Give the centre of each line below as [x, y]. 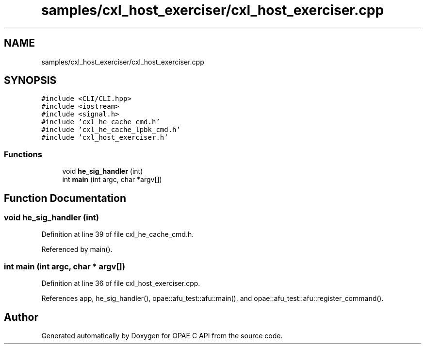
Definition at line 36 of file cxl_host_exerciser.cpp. [121, 283]
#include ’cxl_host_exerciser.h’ [105, 138]
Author [21, 317]
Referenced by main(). [77, 249]
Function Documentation [65, 198]
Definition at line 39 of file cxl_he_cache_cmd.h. [118, 234]
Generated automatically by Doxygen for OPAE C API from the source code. [162, 336]
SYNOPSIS [30, 81]
